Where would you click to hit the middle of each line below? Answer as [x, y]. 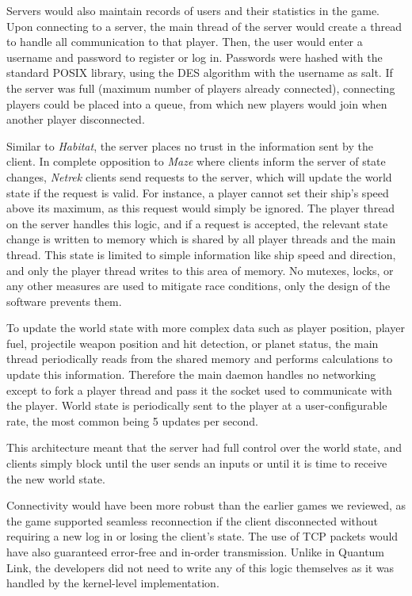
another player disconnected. [76, 119]
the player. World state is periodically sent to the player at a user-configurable [197, 405]
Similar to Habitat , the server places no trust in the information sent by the [190, 145]
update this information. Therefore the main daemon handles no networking [191, 374]
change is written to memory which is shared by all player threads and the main [201, 239]
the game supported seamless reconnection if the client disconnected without [193, 520]
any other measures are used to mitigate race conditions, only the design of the [198, 286]
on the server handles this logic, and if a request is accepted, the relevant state [197, 223]
